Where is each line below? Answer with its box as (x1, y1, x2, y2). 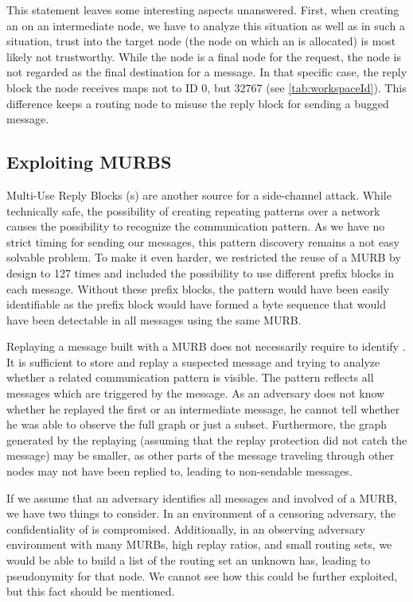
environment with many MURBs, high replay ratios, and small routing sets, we (6, 536, 392, 553)
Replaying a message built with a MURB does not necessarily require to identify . (6, 338, 406, 355)
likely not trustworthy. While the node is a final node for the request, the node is (6, 48, 401, 64)
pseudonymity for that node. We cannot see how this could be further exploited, (6, 567, 398, 584)
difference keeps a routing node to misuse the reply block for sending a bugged (6, 95, 389, 111)
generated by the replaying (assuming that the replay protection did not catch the (6, 431, 407, 448)
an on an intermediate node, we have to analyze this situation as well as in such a (6, 17, 405, 33)
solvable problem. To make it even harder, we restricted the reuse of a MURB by (6, 249, 401, 266)
